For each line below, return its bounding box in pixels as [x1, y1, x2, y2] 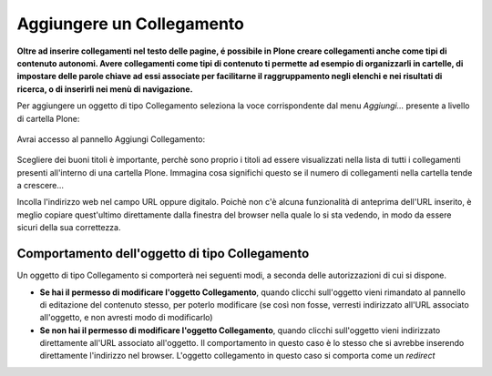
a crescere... [16, 180, 64, 191]
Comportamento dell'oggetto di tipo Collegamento [16, 246, 310, 261]
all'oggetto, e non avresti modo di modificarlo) [39, 312, 213, 323]
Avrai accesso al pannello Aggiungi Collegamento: [16, 133, 206, 145]
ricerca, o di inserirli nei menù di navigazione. [16, 83, 193, 95]
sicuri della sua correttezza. [16, 222, 121, 233]
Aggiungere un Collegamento [16, 14, 245, 34]
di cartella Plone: [16, 113, 80, 124]
